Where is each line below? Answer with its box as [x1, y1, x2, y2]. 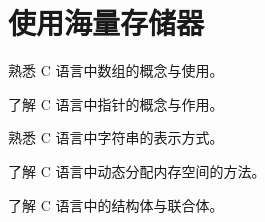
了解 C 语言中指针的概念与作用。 [8, 93, 224, 114]
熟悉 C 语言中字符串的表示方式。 [8, 127, 224, 148]
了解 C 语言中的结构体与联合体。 [8, 194, 224, 215]
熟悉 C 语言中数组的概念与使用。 [8, 60, 224, 81]
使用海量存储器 [8, 2, 205, 43]
